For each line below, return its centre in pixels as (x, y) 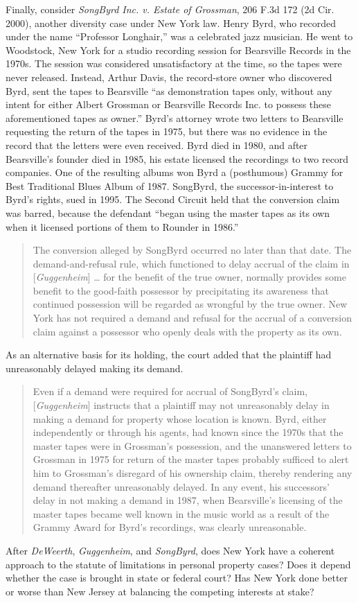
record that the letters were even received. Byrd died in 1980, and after (157, 145)
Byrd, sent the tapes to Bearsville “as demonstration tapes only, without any (169, 90)
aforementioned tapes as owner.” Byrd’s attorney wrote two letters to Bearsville (174, 117)
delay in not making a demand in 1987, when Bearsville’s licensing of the (188, 500)
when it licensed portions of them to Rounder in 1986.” (122, 226)
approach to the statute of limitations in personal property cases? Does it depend (178, 564)
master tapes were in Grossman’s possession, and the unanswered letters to (192, 445)
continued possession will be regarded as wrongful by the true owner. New (190, 304)
